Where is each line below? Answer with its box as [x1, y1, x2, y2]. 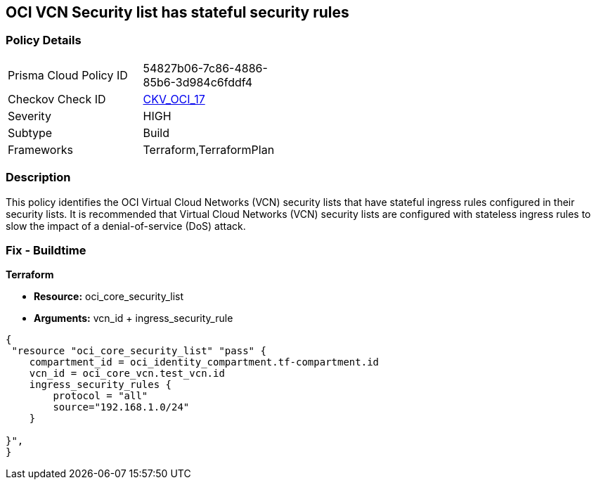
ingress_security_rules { [29, 379, 172, 391]
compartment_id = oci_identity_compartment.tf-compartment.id [29, 356, 380, 368]
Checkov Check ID [8, 91, 106, 106]
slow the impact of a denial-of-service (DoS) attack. [6, 219, 246, 232]
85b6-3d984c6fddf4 [143, 75, 252, 89]
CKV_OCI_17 [143, 91, 205, 106]
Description [6, 170, 71, 185]
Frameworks [8, 142, 73, 157]
